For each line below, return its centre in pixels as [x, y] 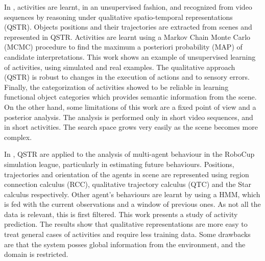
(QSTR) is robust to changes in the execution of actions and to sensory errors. [127, 77]
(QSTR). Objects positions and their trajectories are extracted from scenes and [128, 27]
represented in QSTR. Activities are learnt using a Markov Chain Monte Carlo [127, 37]
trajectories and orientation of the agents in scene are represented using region [127, 174]
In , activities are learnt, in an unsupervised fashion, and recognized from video [128, 7]
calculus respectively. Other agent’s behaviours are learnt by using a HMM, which [132, 194]
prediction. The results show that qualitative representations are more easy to [126, 224]
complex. [18, 137]
